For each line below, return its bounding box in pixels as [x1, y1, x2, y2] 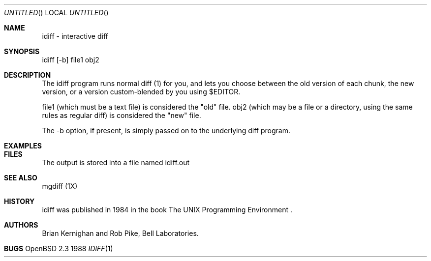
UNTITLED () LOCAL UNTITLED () [4, 8, 109, 17]
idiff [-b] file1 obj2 [42, 56, 99, 64]
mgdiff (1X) [42, 182, 78, 190]
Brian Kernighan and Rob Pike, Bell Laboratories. [42, 229, 199, 237]
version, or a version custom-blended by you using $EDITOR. [42, 87, 241, 96]
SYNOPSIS [4, 47, 40, 56]
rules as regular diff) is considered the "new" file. [42, 111, 201, 119]
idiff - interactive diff [42, 32, 108, 40]
